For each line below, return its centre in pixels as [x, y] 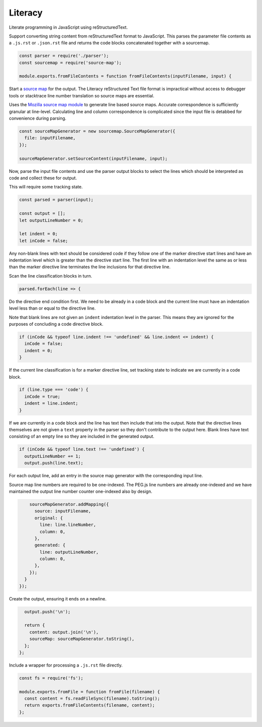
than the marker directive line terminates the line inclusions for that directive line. [90, 267]
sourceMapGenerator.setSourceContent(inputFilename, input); [93, 158]
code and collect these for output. [43, 178]
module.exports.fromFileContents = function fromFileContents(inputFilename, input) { [125, 76]
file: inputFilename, [50, 138]
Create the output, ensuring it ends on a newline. [58, 598]
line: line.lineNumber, [68, 525]
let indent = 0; [39, 234]
